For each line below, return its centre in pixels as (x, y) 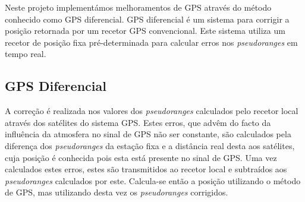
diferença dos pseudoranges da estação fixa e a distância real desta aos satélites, (150, 145)
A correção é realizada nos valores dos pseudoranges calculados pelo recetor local (152, 111)
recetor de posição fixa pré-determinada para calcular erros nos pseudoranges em (151, 42)
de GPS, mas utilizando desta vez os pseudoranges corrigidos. (117, 192)
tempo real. (26, 54)
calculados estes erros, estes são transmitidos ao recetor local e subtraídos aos (146, 169)
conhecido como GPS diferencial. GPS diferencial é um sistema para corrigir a (147, 19)
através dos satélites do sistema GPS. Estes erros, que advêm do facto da (138, 122)
